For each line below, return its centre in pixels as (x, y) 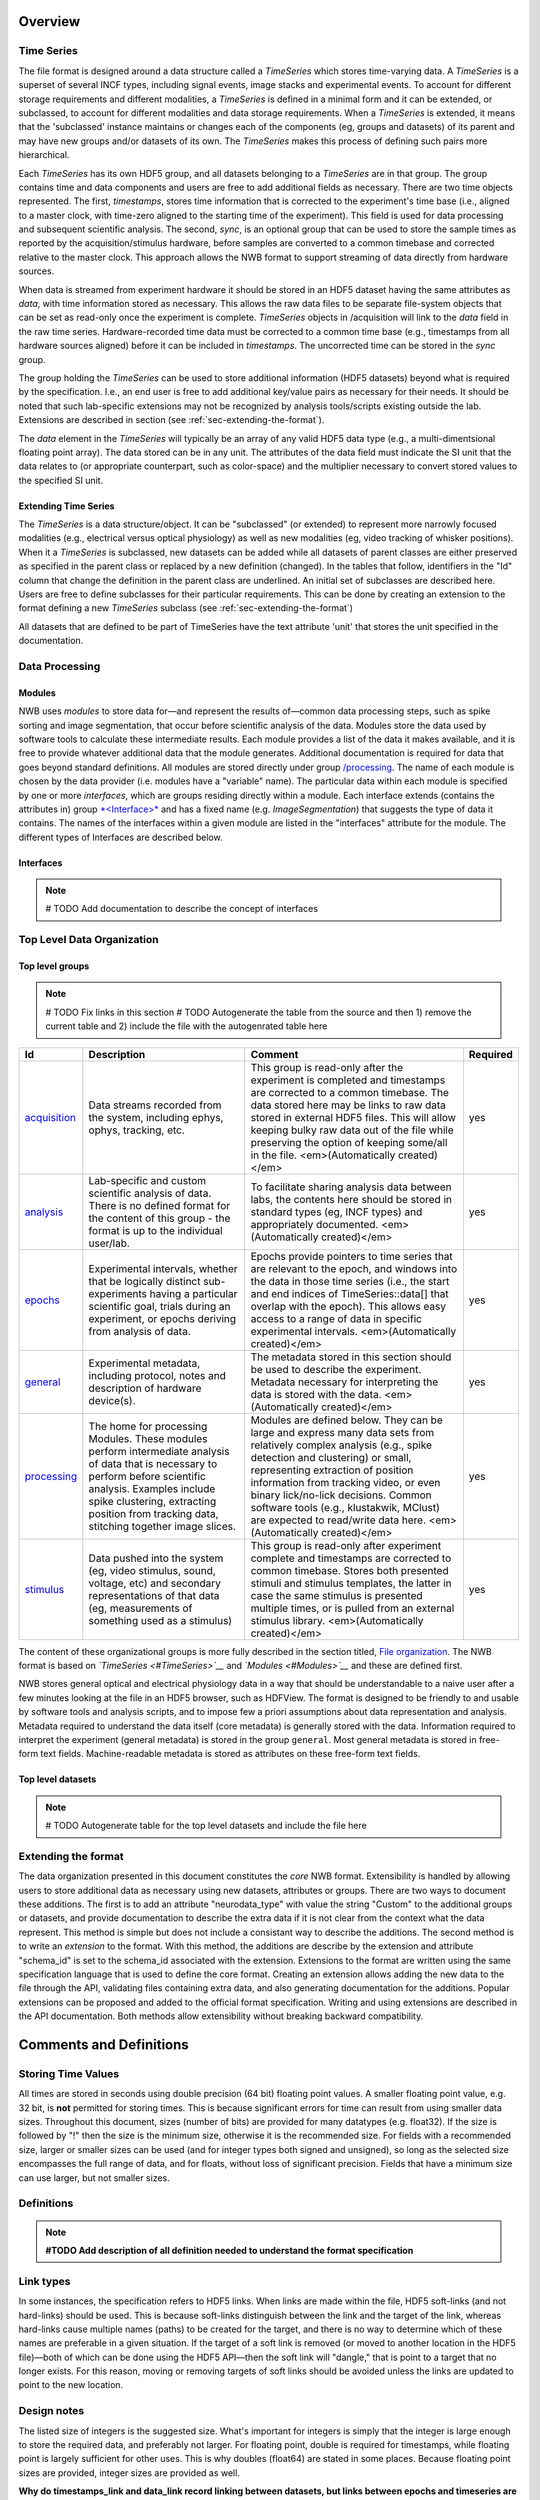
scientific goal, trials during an (159, 1306)
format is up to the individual (156, 1230)
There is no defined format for (159, 1205)
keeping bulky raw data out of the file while (352, 1130)
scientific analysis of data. (150, 1193)
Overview (49, 21)
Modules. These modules (148, 1438)
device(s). (112, 1400)
